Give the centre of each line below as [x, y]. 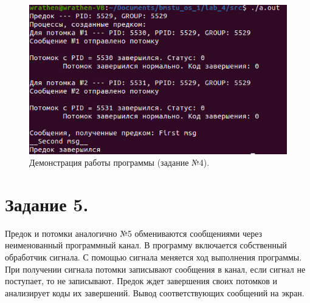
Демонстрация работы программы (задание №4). [119, 162]
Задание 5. [47, 204]
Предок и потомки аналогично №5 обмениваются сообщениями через [134, 233]
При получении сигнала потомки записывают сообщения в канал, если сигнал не [155, 269]
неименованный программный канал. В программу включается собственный [146, 245]
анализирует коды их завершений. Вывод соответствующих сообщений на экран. [155, 292]
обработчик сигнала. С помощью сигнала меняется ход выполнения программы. [153, 257]
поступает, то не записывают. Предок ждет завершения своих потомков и [141, 281]
